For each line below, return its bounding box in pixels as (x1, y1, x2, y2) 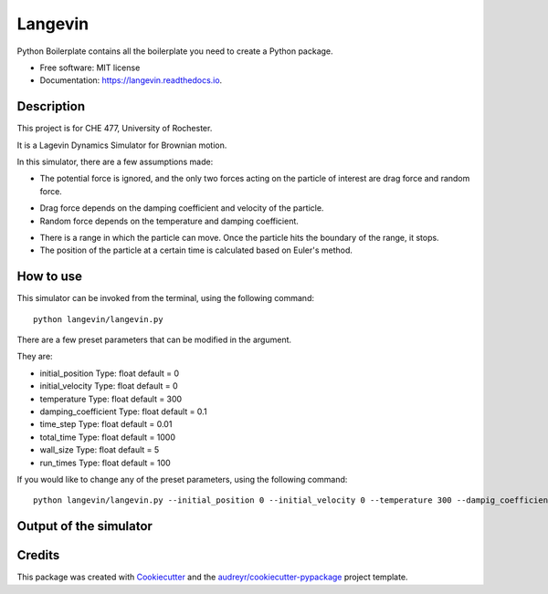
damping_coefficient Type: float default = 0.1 (39, 406, 207, 417)
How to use (16, 269, 82, 285)
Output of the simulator (16, 518, 153, 534)
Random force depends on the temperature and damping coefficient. (39, 215, 299, 226)
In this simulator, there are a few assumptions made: (16, 156, 214, 168)
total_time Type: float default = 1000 (39, 432, 176, 443)
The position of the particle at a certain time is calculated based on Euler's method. (39, 245, 353, 255)
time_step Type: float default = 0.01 (39, 419, 173, 430)
